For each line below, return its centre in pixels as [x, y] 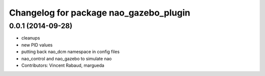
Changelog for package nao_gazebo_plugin [100, 13]
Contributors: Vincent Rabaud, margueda [63, 65]
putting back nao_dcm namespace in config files [70, 52]
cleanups [31, 38]
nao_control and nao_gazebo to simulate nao [66, 58]
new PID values [37, 45]
